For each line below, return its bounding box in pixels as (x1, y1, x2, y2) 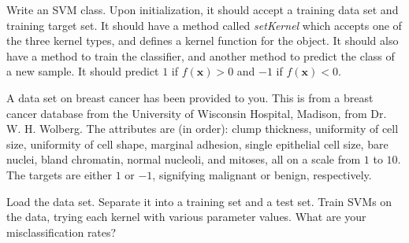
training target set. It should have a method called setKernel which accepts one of (6, 17, 402, 33)
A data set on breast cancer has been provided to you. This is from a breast (6, 89, 374, 105)
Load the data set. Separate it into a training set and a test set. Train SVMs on (6, 193, 392, 209)
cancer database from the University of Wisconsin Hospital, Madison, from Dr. (6, 105, 387, 121)
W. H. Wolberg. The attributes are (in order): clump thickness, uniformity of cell (6, 120, 399, 137)
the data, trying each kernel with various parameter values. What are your (6, 208, 366, 225)
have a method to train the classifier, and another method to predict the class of (6, 47, 395, 64)
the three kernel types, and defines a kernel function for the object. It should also (6, 32, 399, 49)
